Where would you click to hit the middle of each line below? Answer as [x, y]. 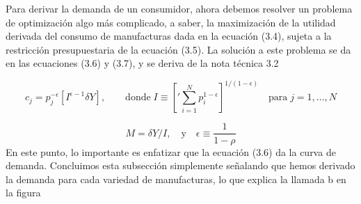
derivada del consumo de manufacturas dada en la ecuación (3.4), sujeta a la [169, 36]
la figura [23, 193]
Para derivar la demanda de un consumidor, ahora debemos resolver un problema [179, 8]
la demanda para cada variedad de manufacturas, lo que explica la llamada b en [176, 179]
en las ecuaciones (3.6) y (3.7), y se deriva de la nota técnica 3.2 [142, 63]
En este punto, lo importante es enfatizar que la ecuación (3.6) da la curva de [171, 151]
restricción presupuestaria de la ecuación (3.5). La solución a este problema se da [178, 49]
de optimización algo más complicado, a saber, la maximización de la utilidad [171, 22]
